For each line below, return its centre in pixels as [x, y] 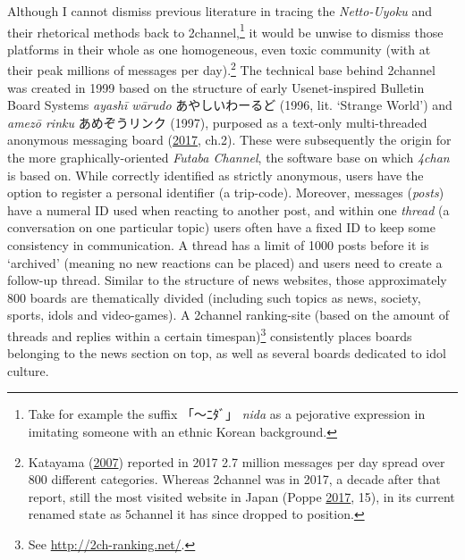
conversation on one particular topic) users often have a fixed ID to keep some [221, 227]
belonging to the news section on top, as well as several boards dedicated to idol [227, 353]
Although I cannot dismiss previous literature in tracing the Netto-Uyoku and [220, 11]
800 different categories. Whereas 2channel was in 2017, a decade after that [234, 479]
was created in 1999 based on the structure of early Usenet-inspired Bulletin [216, 87]
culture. [28, 370]
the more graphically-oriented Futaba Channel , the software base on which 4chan [228, 158]
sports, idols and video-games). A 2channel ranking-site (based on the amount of [228, 315]
